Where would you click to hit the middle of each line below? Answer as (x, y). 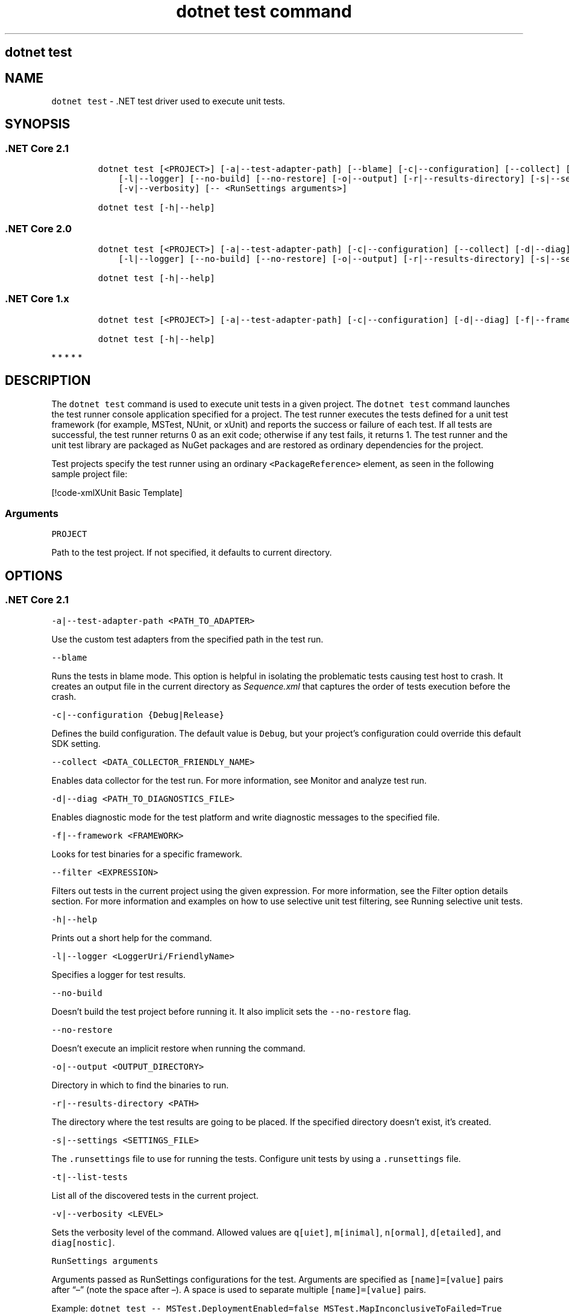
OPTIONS (34, 576)
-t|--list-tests (90, 1177)
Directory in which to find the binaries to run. (140, 1085)
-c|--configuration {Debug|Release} (138, 715)
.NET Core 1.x (37, 299)
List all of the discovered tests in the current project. (155, 1195)
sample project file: (90, 474)
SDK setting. (76, 743)
